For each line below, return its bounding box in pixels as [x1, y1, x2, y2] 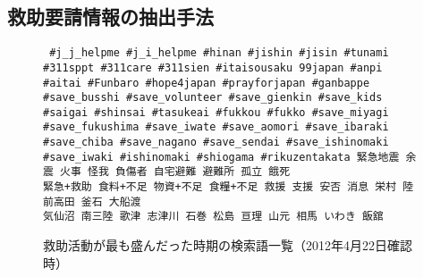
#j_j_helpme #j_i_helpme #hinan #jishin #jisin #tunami [49, 46, 389, 60]
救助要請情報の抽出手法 [7, 3, 214, 30]
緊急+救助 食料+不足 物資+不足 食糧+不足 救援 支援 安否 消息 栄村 [43, 180, 397, 194]
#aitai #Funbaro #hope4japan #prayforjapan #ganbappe [43, 76, 370, 89]
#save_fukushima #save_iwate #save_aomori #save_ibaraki [43, 121, 389, 134]
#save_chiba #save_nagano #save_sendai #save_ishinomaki [43, 136, 389, 149]
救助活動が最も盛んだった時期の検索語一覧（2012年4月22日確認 [43, 236, 412, 255]
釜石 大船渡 [80, 195, 141, 208]
